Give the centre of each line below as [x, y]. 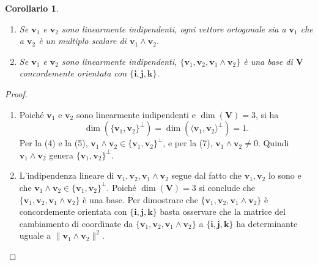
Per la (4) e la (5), [54, 143]
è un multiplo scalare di [83, 41]
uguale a [35, 235]
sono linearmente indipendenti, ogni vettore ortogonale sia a [174, 28]
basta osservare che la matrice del [223, 211]
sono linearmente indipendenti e [136, 114]
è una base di [268, 61]
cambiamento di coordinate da [76, 223]
